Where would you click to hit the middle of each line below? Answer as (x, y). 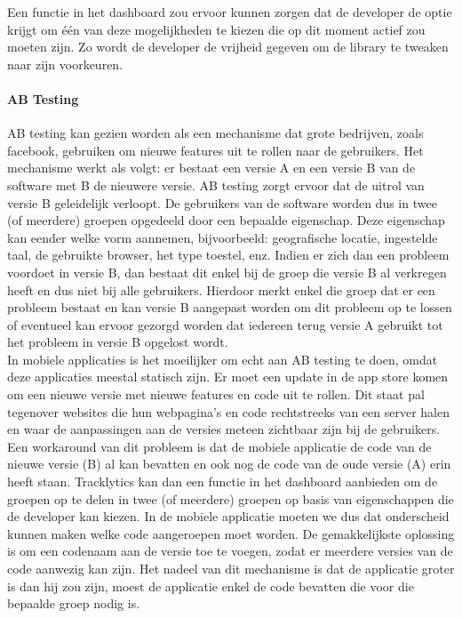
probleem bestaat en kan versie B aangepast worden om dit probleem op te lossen (230, 307)
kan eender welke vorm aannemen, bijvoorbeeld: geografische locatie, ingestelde (223, 237)
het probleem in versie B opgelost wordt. (118, 342)
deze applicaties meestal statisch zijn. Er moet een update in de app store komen (228, 377)
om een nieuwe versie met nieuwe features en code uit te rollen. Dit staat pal (216, 394)
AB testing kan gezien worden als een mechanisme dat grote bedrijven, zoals (215, 133)
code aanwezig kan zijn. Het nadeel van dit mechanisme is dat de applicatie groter (231, 569)
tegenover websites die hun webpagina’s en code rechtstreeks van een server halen (228, 411)
